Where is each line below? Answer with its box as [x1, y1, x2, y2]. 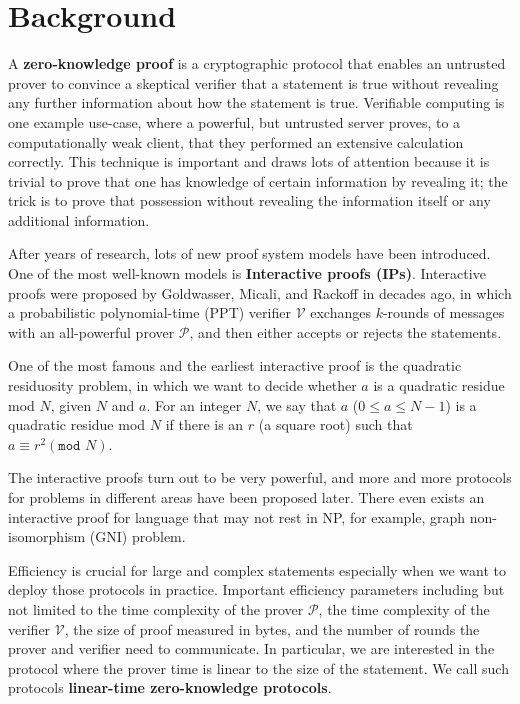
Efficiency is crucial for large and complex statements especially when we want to [8, 559, 506, 580]
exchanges [310, 302, 371, 323]
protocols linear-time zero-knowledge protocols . [8, 677, 332, 698]
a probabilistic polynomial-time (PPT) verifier [8, 302, 291, 323]
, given [50, 394, 92, 415]
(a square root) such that [258, 414, 413, 435]
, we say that [257, 394, 337, 415]
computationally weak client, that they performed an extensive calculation [8, 131, 464, 152]
